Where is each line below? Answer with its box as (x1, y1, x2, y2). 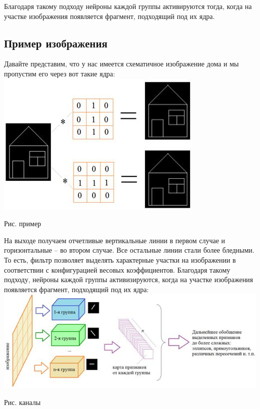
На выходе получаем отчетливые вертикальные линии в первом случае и (4, 235, 225, 245)
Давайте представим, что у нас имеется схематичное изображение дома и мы (4, 58, 239, 69)
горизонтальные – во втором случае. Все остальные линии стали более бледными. (4, 245, 254, 255)
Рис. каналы (4, 397, 41, 407)
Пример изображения (4, 35, 107, 50)
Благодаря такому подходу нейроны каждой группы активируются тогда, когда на (4, 1, 252, 11)
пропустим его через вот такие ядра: (4, 68, 115, 78)
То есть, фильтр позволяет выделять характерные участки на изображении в (4, 254, 236, 265)
